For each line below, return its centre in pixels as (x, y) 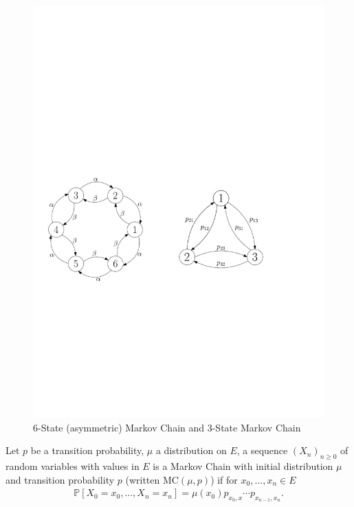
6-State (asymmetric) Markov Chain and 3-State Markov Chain (167, 427)
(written (143, 479)
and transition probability (60, 479)
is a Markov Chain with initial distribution (243, 465)
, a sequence (262, 450)
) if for (224, 479)
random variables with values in (73, 465)
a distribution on (191, 450)
